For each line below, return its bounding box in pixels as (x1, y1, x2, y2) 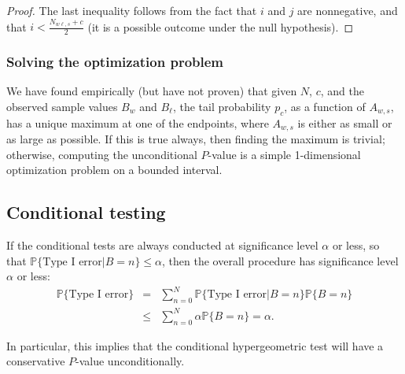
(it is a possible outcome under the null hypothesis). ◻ (87, 18, 354, 35)
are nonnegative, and (297, 2, 398, 18)
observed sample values (6, 98, 118, 114)
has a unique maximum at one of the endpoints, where (6, 114, 269, 131)
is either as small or (297, 114, 392, 131)
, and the (320, 83, 364, 99)
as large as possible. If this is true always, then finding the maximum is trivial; (6, 131, 385, 147)
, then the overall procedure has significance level (162, 252, 399, 268)
